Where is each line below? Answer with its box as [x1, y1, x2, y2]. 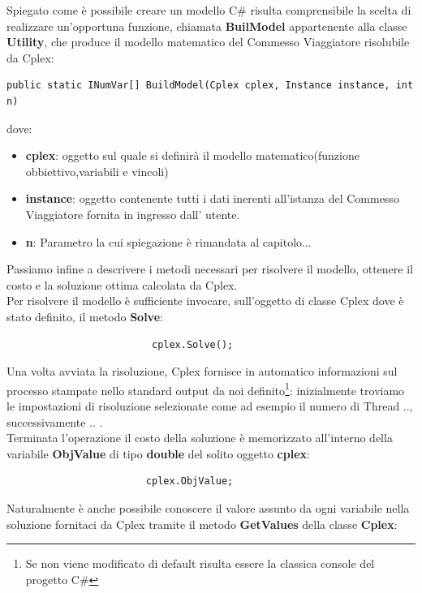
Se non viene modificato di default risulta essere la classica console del [25, 555, 375, 572]
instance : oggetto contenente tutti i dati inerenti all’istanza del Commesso [25, 190, 399, 207]
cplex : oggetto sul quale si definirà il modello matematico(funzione [25, 147, 360, 164]
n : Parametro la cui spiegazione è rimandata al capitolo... [25, 233, 312, 250]
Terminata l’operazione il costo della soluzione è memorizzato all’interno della [6, 429, 393, 446]
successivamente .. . [6, 413, 103, 430]
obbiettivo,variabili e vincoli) [25, 162, 169, 179]
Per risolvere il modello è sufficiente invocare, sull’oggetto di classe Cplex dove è [6, 292, 404, 309]
